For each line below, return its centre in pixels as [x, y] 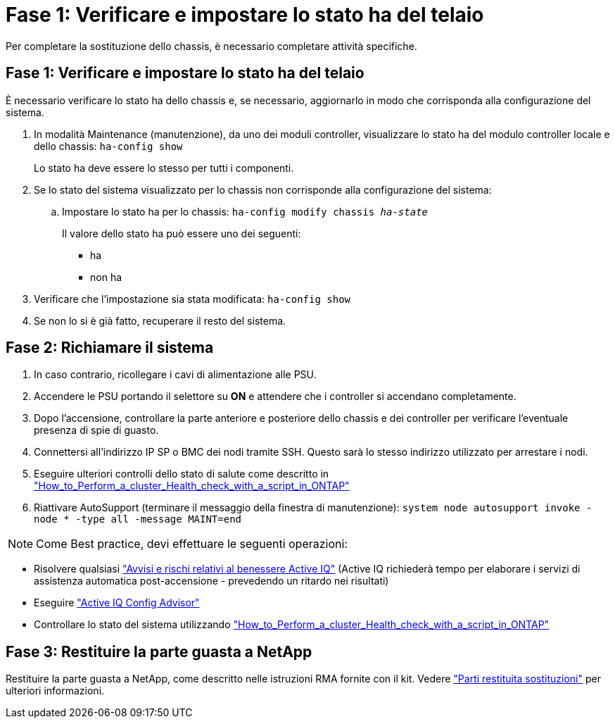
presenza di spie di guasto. [96, 430]
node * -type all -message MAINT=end [138, 519]
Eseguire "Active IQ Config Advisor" [117, 603]
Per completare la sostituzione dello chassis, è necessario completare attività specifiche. [211, 46]
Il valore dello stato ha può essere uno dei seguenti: [182, 233]
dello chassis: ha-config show [108, 146]
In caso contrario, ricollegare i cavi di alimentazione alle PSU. [175, 375]
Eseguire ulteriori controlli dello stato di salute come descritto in [182, 474]
